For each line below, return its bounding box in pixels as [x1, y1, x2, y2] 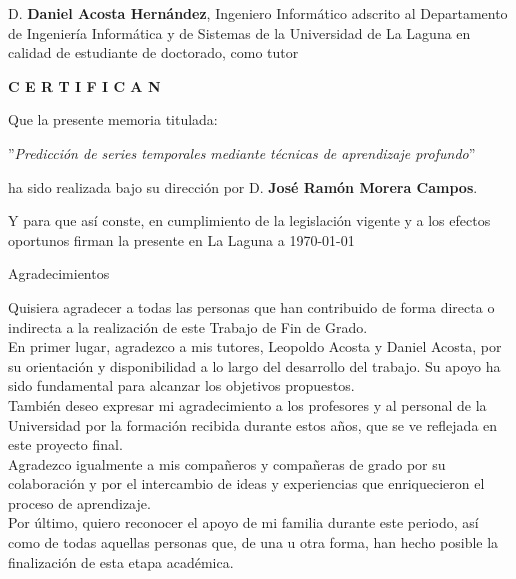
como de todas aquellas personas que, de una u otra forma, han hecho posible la [8, 532, 499, 553]
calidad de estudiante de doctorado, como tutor [8, 42, 299, 63]
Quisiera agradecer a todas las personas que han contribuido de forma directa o [8, 296, 495, 317]
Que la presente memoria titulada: [8, 109, 218, 130]
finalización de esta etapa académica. [8, 551, 234, 572]
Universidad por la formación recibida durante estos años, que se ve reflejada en [8, 414, 498, 435]
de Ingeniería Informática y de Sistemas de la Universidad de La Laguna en [8, 22, 471, 43]
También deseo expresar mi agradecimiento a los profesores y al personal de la [8, 394, 487, 415]
